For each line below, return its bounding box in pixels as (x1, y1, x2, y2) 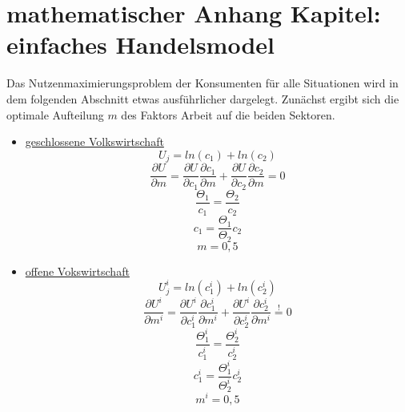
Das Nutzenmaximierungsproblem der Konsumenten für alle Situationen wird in (6, 75, 399, 91)
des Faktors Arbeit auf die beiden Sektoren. (121, 106, 335, 123)
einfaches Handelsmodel (6, 28, 275, 61)
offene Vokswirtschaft (25, 262, 130, 279)
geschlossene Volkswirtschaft (25, 133, 164, 150)
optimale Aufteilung (6, 106, 104, 123)
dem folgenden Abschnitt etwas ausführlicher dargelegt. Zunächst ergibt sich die (6, 90, 399, 107)
